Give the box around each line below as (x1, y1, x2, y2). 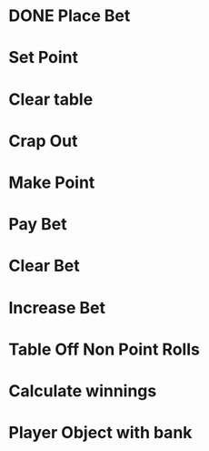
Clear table (8, 88, 94, 109)
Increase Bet (8, 297, 106, 318)
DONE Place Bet (8, 5, 131, 26)
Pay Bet (8, 214, 67, 235)
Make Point (8, 172, 95, 192)
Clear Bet (8, 256, 81, 276)
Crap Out (8, 130, 78, 151)
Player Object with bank (8, 423, 193, 443)
